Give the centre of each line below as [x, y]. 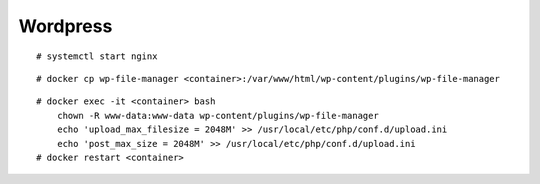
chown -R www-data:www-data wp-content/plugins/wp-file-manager [217, 115]
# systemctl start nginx [97, 56]
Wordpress [65, 26]
